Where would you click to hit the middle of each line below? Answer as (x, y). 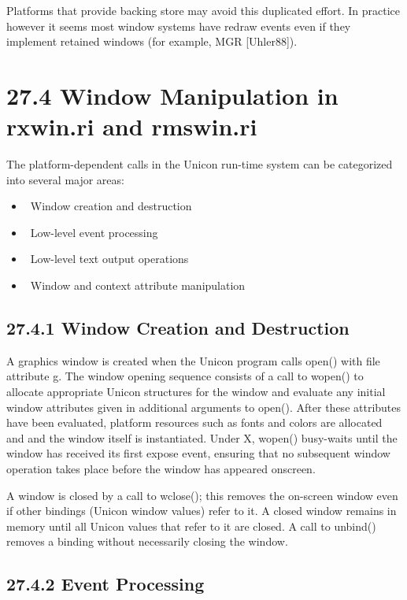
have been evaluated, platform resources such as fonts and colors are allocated (194, 422)
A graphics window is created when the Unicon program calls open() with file (193, 360)
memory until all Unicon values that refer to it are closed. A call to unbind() (191, 526)
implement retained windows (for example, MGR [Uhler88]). (152, 41)
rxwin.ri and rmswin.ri (132, 126)
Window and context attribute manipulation (138, 285)
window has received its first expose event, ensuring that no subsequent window (198, 453)
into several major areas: (65, 179)
